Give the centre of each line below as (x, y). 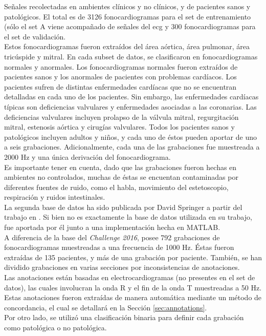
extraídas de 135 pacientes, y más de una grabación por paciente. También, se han (133, 257)
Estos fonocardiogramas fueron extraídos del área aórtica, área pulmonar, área (127, 46)
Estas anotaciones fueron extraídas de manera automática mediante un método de (133, 297)
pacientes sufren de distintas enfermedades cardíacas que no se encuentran (120, 86)
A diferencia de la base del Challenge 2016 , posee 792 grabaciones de (112, 237)
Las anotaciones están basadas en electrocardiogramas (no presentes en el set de (130, 277)
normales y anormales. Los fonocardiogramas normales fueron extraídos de (121, 66)
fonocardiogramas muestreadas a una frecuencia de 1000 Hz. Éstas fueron (119, 247)
